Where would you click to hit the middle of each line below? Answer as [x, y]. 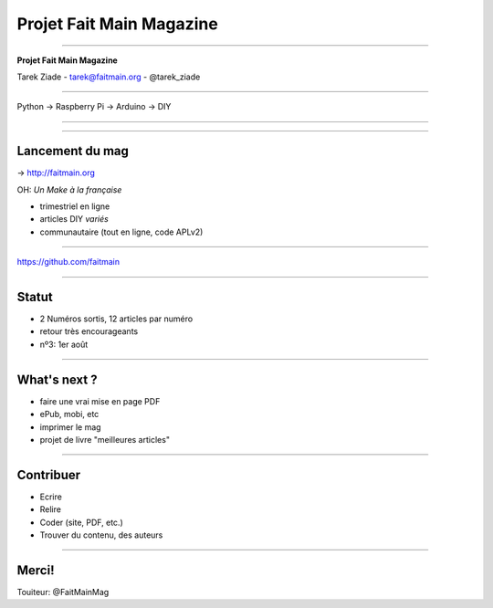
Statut [35, 297]
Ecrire [51, 497]
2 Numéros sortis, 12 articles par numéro [116, 319]
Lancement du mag [73, 151]
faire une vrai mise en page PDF [100, 401]
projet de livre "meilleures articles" [105, 439]
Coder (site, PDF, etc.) [81, 522]
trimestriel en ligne [75, 206]
